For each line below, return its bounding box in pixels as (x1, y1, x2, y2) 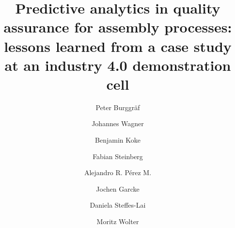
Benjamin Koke (95, 135, 141, 145)
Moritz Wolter (96, 216, 139, 227)
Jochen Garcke (96, 183, 140, 194)
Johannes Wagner (92, 118, 144, 129)
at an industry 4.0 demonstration (4, 55, 231, 75)
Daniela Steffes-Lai (90, 200, 146, 210)
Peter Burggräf (95, 102, 140, 112)
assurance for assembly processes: (3, 17, 232, 37)
